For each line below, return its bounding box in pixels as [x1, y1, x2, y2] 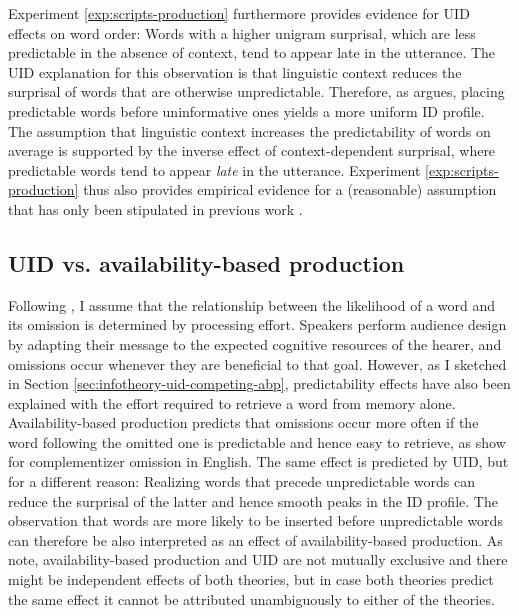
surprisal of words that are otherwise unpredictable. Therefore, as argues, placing [8, 81, 505, 102]
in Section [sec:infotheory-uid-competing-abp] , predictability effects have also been [8, 373, 511, 394]
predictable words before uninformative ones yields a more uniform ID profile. [8, 100, 485, 121]
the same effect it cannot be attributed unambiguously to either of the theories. [8, 588, 495, 609]
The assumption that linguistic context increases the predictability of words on [8, 120, 491, 141]
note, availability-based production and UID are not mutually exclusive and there [8, 549, 508, 570]
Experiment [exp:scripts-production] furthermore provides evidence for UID [8, 3, 470, 23]
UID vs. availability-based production [8, 247, 405, 278]
